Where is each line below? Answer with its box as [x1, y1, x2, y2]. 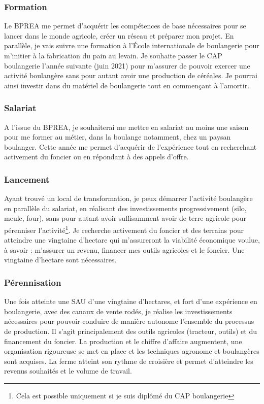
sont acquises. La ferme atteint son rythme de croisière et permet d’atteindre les [4, 355, 253, 366]
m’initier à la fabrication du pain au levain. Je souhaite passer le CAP [4, 50, 222, 60]
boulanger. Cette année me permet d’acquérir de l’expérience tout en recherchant [4, 141, 257, 152]
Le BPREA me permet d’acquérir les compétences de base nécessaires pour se [4, 20, 246, 31]
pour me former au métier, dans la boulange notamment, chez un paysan [4, 131, 231, 142]
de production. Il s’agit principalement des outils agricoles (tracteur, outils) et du [4, 326, 257, 336]
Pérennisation [4, 276, 61, 288]
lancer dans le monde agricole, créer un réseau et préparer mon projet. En [4, 30, 234, 41]
